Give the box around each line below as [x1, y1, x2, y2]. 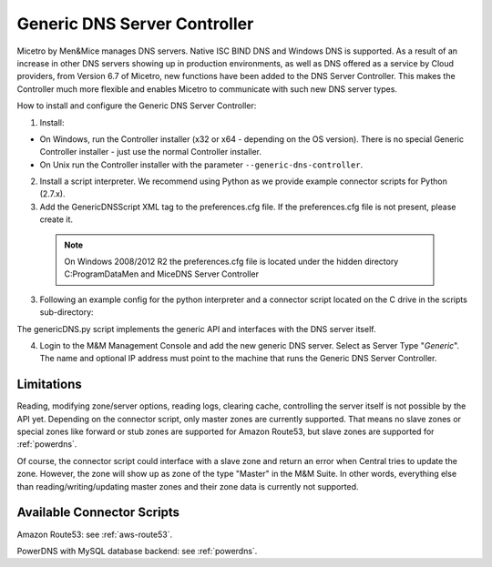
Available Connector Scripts [16, 505, 180, 521]
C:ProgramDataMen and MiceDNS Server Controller [64, 268, 260, 279]
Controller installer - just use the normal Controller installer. [39, 147, 262, 157]
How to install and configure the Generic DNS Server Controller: [16, 100, 257, 111]
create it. [39, 214, 73, 225]
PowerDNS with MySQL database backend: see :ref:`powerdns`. [16, 545, 258, 556]
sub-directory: [39, 307, 95, 318]
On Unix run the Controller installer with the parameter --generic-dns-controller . [39, 159, 364, 170]
